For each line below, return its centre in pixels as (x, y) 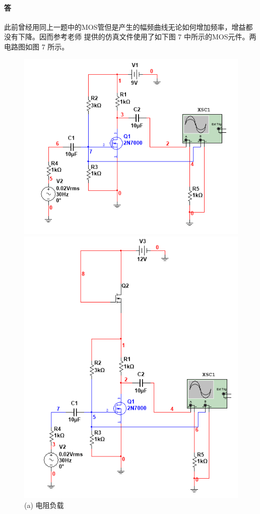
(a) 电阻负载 (44, 505)
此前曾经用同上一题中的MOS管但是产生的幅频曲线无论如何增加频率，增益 (125, 27)
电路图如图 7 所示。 (37, 46)
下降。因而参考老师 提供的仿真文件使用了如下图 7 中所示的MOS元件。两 (137, 37)
